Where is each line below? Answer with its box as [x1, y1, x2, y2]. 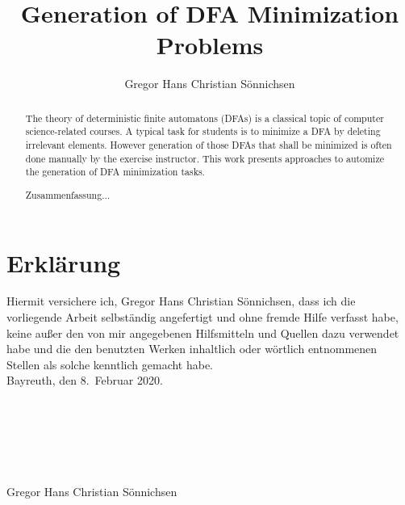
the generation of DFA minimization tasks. [25, 165, 205, 179]
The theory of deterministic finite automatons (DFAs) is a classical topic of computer [25, 111, 384, 124]
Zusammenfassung [25, 187, 102, 201]
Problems [156, 28, 264, 61]
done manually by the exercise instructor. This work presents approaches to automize [25, 151, 384, 165]
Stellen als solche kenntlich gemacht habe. [6, 356, 214, 372]
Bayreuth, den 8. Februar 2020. [6, 372, 163, 389]
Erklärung [6, 246, 121, 279]
